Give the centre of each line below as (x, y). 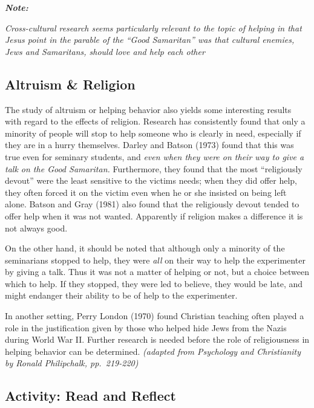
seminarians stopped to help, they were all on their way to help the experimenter (155, 260)
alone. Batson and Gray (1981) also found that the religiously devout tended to (152, 204)
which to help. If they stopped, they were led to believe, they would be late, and (154, 283)
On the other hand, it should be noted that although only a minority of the (145, 248)
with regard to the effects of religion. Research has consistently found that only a (155, 121)
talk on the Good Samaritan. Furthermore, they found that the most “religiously (154, 168)
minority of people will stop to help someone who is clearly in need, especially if (153, 133)
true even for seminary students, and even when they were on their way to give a (155, 156)
